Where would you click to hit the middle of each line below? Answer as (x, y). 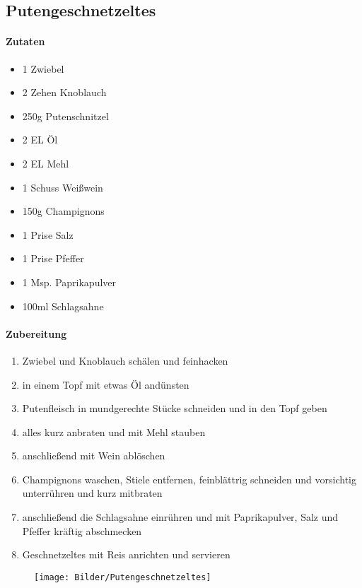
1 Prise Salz (48, 234)
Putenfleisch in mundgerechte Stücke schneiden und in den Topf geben (175, 408)
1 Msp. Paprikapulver (69, 282)
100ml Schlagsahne (63, 306)
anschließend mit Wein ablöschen (94, 455)
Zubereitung (36, 333)
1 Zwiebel (43, 68)
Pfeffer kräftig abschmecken (82, 530)
